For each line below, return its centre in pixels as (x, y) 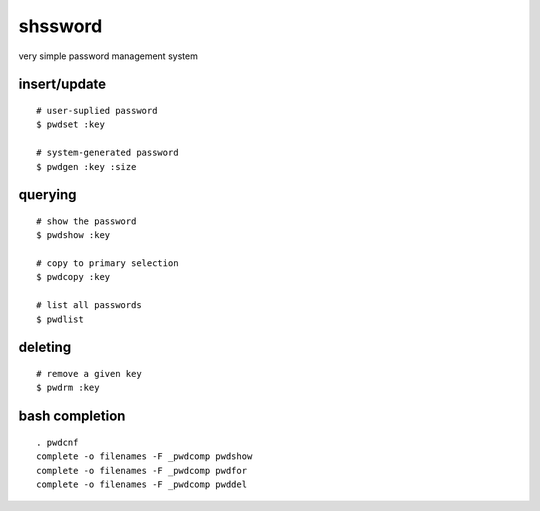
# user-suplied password (97, 110)
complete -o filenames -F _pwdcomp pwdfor (142, 470)
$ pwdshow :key (73, 235)
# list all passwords (89, 305)
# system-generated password (107, 153)
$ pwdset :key (70, 124)
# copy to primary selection (107, 263)
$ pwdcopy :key (73, 277)
